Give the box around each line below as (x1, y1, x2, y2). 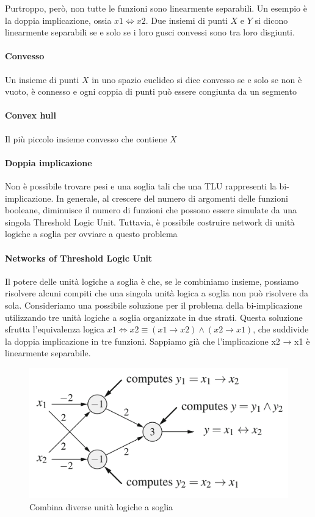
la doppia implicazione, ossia (5, 13, 112, 26)
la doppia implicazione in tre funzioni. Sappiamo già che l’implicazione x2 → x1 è (5, 334, 310, 347)
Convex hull (5, 109, 56, 122)
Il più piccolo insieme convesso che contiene (5, 132, 167, 145)
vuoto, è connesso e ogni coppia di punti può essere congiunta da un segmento (5, 85, 297, 98)
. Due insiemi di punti (145, 13, 228, 26)
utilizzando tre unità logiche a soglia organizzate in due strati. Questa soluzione (5, 310, 303, 323)
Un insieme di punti (5, 73, 79, 86)
